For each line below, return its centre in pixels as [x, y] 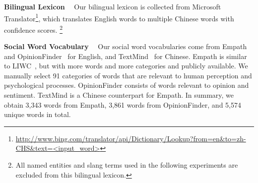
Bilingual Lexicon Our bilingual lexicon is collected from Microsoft [113, 6]
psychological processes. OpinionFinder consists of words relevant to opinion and [127, 85]
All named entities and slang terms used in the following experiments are [127, 165]
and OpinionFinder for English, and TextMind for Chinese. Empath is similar [126, 56]
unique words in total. [37, 114]
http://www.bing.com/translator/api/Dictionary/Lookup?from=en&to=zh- [131, 138]
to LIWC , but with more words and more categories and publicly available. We [126, 66]
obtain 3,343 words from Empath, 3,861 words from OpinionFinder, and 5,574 [123, 104]
